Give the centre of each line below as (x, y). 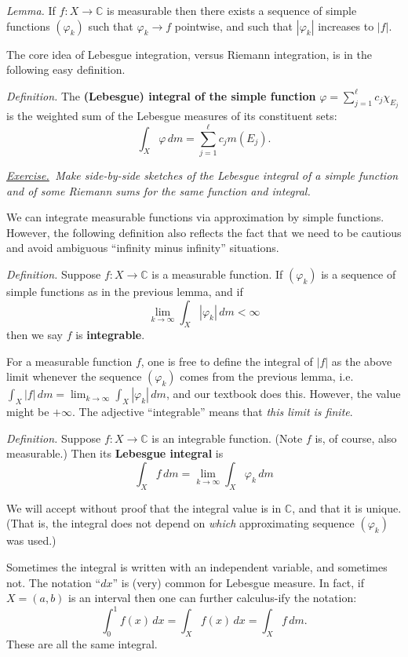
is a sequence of (359, 274)
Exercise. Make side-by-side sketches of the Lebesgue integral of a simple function (202, 175)
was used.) (31, 540)
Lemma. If (31, 10)
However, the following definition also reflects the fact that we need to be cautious (204, 232)
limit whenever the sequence (74, 376)
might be (28, 412)
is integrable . (110, 335)
